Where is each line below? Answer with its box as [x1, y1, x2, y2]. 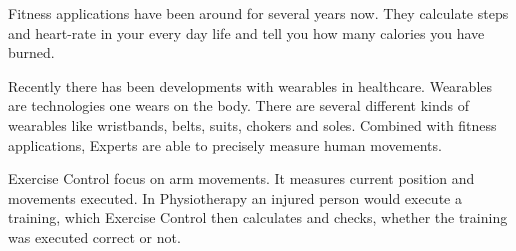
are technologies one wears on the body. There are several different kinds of [8, 95, 469, 116]
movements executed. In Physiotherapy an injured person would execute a [8, 187, 462, 208]
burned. [8, 42, 55, 63]
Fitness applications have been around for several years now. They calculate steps [8, 3, 509, 23]
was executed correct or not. [8, 226, 181, 247]
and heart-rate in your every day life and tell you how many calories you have [8, 22, 485, 43]
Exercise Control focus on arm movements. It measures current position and [8, 168, 475, 189]
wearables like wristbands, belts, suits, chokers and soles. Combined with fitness [8, 114, 497, 135]
